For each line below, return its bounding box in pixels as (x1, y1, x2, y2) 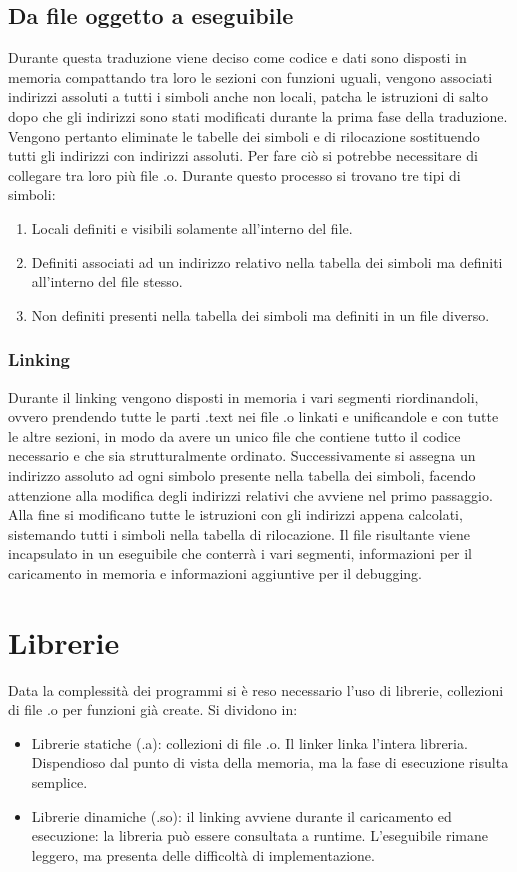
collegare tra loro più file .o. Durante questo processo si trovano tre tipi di (8, 164, 461, 185)
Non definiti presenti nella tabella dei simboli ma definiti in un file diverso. (31, 304, 490, 325)
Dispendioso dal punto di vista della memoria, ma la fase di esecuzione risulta (31, 752, 509, 773)
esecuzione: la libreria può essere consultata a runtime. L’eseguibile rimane (31, 825, 488, 846)
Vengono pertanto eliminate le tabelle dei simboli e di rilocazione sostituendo (8, 125, 480, 146)
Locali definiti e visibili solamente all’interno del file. (31, 217, 353, 238)
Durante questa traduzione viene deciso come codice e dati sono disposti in (8, 47, 467, 68)
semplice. (31, 771, 88, 792)
